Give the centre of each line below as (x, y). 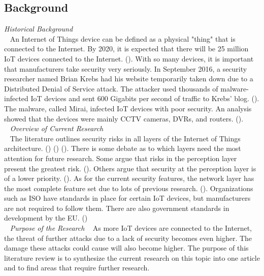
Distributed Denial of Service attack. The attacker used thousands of (111, 88)
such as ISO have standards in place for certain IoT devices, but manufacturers (127, 198)
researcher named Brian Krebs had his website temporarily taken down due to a (129, 79)
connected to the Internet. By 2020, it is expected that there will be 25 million (126, 49)
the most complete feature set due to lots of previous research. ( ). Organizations (129, 188)
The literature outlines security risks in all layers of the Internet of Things (125, 138)
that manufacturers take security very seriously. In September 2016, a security (126, 68)
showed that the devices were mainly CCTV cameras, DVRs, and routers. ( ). (124, 118)
